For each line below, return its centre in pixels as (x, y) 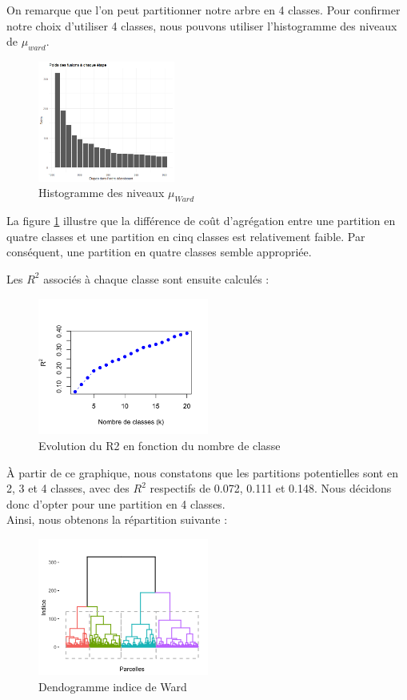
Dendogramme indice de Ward (113, 686)
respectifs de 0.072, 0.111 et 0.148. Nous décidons (271, 488)
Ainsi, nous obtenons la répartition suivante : (117, 519)
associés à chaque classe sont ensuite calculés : (156, 278)
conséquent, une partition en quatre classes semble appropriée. (159, 252)
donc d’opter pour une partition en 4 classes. (116, 503)
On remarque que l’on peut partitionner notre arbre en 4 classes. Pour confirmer (203, 10)
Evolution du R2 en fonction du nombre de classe (160, 446)
